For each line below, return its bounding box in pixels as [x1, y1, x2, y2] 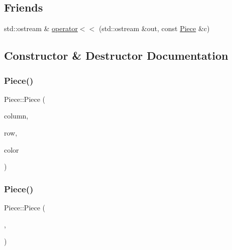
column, [4, 110, 29, 121]
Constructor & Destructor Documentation [4, 48, 228, 63]
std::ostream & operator [4, 23, 78, 34]
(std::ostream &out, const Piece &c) [98, 23, 210, 34]
